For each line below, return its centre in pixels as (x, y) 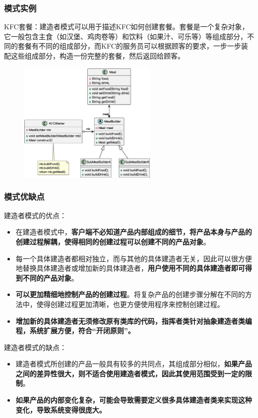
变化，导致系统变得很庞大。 (61, 409)
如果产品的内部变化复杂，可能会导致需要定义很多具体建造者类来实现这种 (134, 400)
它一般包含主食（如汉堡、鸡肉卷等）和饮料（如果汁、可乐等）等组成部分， (126, 36)
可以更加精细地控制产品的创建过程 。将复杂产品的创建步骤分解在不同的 (130, 294)
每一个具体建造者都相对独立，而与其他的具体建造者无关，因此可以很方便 (134, 258)
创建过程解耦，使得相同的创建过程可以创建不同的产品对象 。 (113, 241)
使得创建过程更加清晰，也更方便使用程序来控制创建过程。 (130, 304)
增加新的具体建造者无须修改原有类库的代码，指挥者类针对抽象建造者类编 (134, 321)
